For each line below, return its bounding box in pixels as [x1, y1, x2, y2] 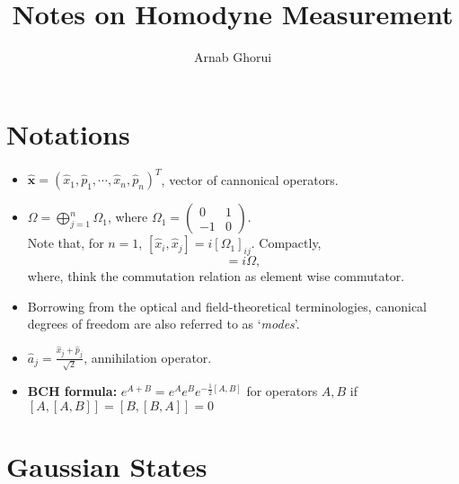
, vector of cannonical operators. [161, 170, 339, 189]
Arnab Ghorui [193, 48, 272, 66]
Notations [6, 115, 130, 152]
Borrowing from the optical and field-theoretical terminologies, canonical [27, 296, 428, 315]
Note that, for [27, 233, 104, 252]
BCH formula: [27, 382, 118, 400]
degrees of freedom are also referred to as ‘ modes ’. [27, 314, 300, 333]
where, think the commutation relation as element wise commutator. [27, 266, 405, 285]
